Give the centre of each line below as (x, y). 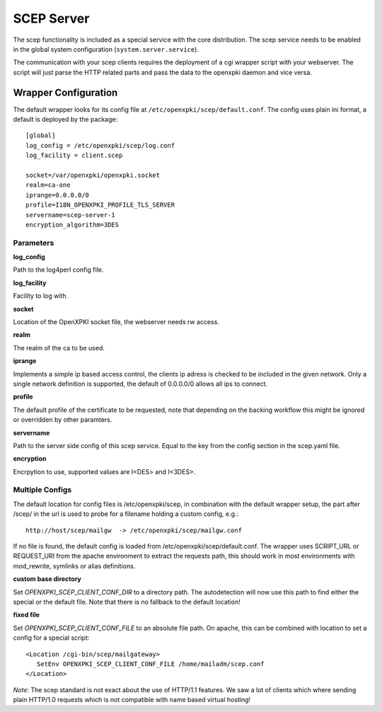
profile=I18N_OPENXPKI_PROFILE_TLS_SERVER (100, 205)
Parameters (34, 243)
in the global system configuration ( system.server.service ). (106, 49)
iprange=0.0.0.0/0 (58, 195)
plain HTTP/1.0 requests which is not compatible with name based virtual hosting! (132, 700)
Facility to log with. (41, 296)
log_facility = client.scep (74, 155)
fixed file (27, 615)
